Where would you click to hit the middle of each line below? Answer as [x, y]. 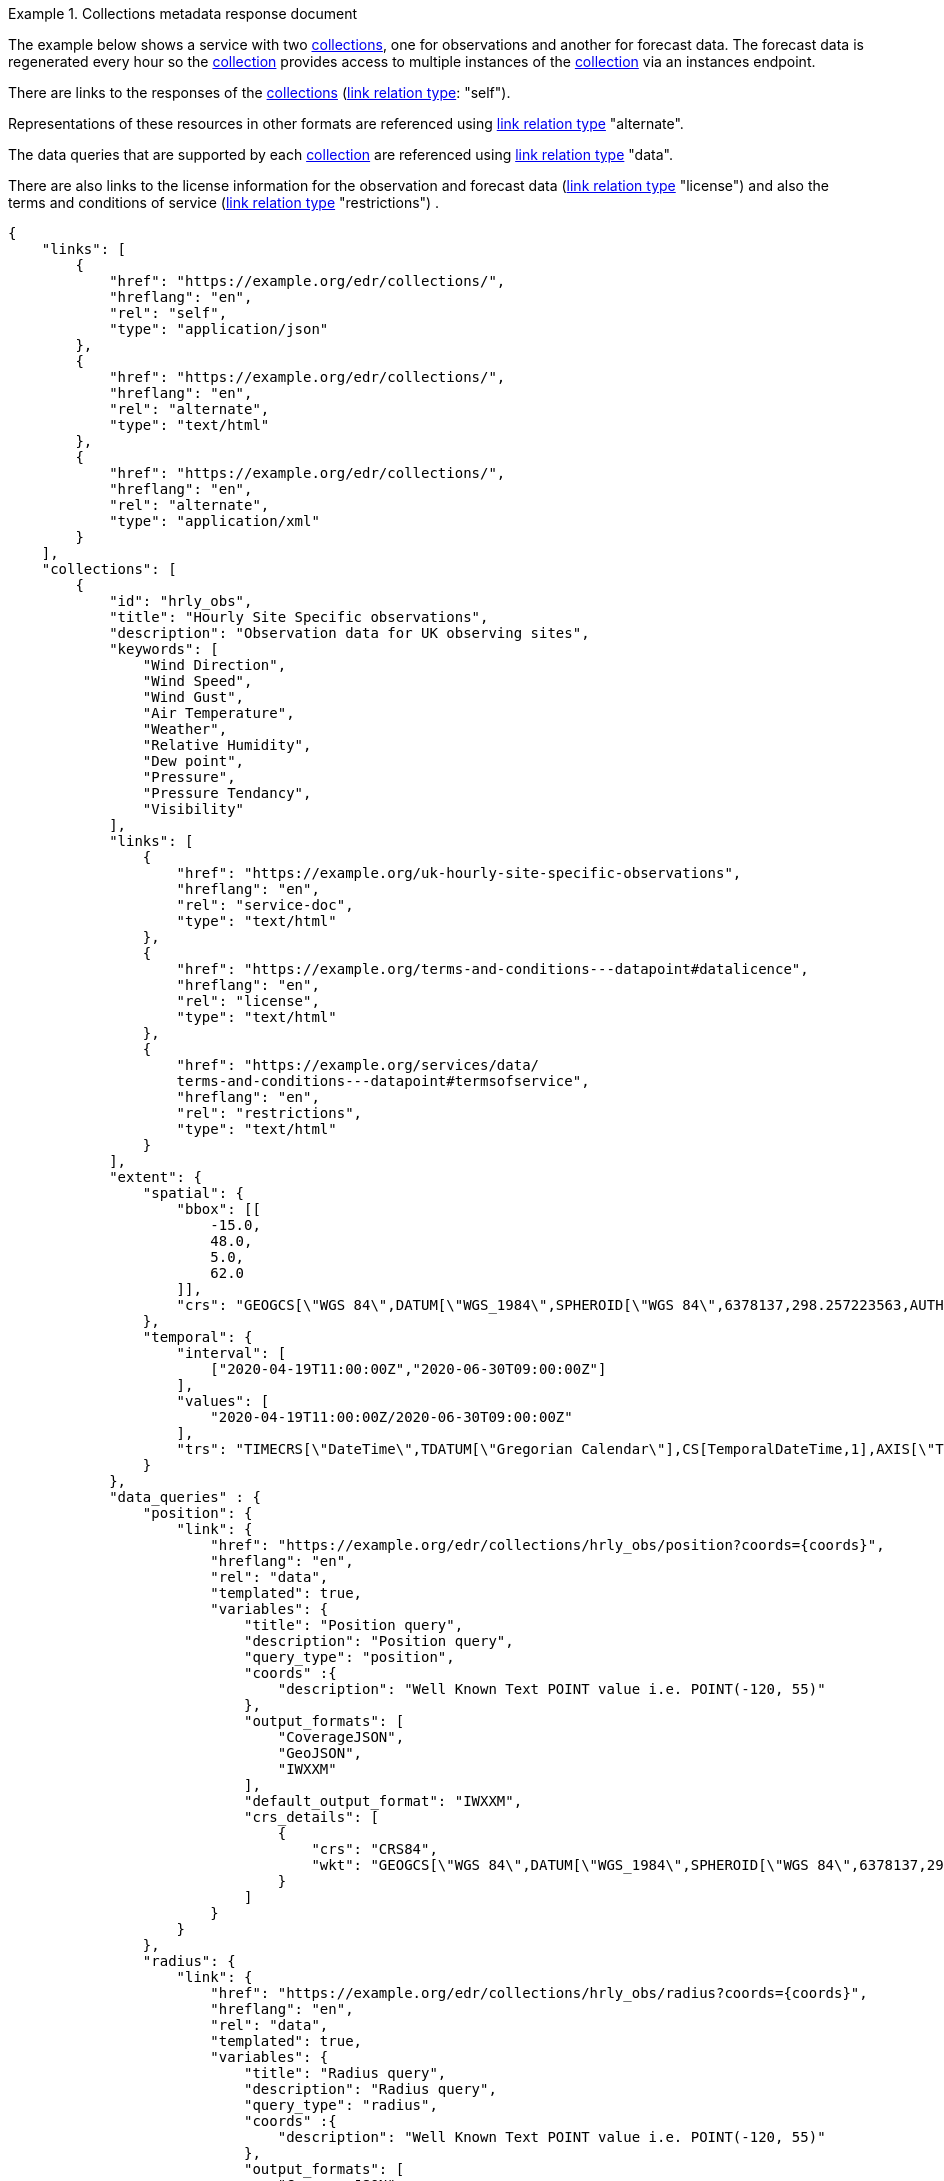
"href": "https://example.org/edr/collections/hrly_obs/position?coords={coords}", [547, 1545]
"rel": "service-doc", [265, 905]
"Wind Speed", [197, 681]
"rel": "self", [168, 313]
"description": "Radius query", [370, 2089]
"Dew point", [193, 761]
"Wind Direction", [214, 665]
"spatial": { [193, 1193]
